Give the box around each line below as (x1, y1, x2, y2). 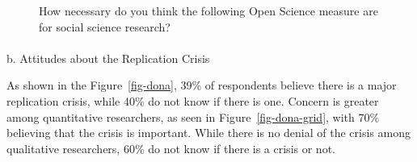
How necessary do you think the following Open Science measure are (39, 2, 378, 19)
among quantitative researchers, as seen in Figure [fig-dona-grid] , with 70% (6, 108, 380, 125)
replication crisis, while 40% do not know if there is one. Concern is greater (6, 92, 379, 109)
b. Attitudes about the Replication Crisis (6, 49, 210, 66)
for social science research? (39, 18, 171, 35)
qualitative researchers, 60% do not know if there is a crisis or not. (6, 139, 335, 156)
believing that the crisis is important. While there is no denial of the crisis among (6, 124, 411, 141)
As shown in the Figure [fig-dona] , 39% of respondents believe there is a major (6, 77, 397, 93)
